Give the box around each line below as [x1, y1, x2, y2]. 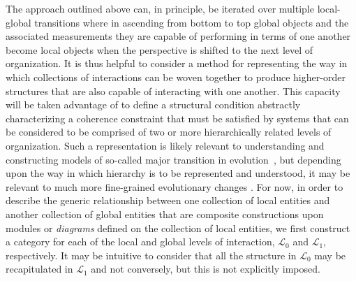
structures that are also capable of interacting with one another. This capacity [6, 83, 341, 98]
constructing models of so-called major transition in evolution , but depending [6, 152, 341, 166]
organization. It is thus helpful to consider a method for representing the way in [6, 56, 348, 71]
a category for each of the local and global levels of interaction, [6, 234, 275, 249]
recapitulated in [6, 261, 73, 276]
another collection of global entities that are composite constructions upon [6, 206, 324, 221]
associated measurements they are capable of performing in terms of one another [6, 29, 351, 43]
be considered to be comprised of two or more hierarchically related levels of [6, 124, 332, 139]
